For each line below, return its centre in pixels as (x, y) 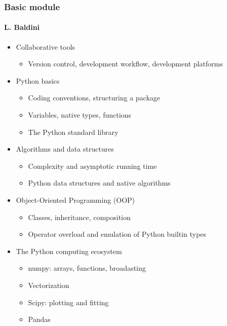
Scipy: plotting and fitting (68, 302)
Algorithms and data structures (65, 149)
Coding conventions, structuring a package (94, 98)
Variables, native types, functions (80, 115)
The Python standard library (73, 132)
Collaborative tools (45, 46)
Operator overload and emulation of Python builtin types (117, 234)
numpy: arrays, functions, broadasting (87, 268)
